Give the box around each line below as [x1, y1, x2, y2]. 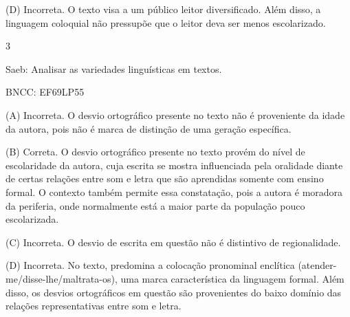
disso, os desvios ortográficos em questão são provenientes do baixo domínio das [6, 285, 342, 299]
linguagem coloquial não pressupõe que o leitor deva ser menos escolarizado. [6, 15, 326, 30]
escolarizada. [6, 212, 59, 226]
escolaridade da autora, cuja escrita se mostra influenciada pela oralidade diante [6, 157, 343, 172]
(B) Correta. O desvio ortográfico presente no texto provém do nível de [6, 144, 305, 159]
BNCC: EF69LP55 [6, 85, 85, 99]
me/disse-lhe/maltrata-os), [6, 271, 118, 285]
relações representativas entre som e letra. [6, 298, 182, 313]
